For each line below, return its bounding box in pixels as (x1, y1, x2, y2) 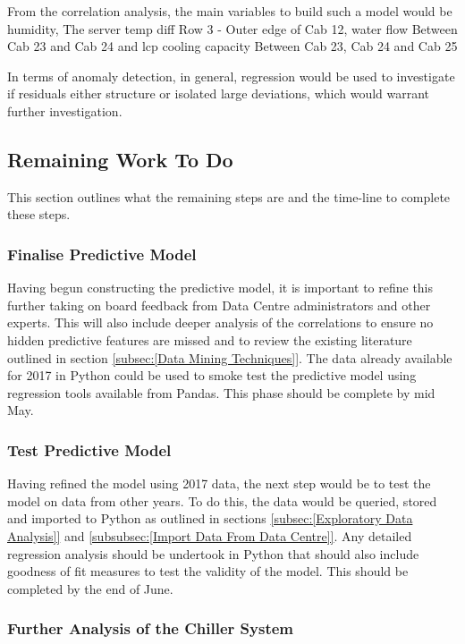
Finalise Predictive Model (7, 242, 197, 265)
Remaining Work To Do (7, 145, 233, 173)
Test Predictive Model (7, 438, 172, 461)
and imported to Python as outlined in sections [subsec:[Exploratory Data (7, 509, 413, 528)
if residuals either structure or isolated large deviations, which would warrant (7, 84, 430, 103)
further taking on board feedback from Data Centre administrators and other (7, 295, 431, 314)
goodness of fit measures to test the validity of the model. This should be (7, 562, 409, 580)
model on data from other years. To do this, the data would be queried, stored (7, 491, 437, 510)
